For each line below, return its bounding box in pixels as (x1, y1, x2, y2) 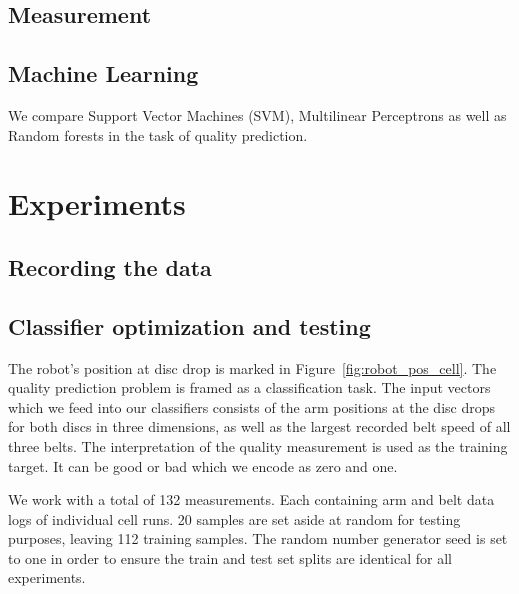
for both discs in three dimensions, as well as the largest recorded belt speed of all (8, 416, 511, 437)
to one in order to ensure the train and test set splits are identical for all (8, 547, 452, 568)
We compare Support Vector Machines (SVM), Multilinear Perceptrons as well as (8, 104, 507, 125)
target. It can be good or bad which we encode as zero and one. (8, 455, 398, 476)
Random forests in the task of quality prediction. (8, 124, 308, 145)
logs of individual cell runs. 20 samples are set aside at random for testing (8, 508, 461, 529)
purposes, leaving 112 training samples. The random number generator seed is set (8, 528, 508, 549)
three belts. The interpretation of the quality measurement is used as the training (8, 435, 508, 456)
